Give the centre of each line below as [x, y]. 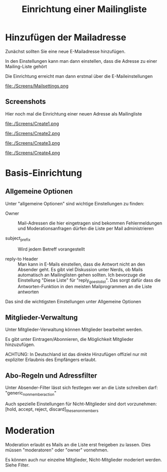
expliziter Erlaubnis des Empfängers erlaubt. [51, 360]
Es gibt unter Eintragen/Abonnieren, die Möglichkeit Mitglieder [69, 339]
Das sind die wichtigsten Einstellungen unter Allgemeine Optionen [73, 302]
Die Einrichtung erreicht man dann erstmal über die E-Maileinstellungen [79, 76]
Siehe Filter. [18, 465]
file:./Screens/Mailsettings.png [37, 86]
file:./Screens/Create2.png [33, 133]
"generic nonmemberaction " [31, 393]
